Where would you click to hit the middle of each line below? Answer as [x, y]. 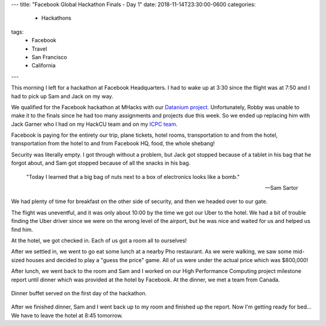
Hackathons [56, 18]
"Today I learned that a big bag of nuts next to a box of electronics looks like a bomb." [133, 177]
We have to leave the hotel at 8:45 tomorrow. [67, 315]
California [44, 66]
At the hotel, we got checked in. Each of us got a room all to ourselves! [99, 240]
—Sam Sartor [281, 188]
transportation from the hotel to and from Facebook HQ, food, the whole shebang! [113, 143]
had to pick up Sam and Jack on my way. [62, 96]
